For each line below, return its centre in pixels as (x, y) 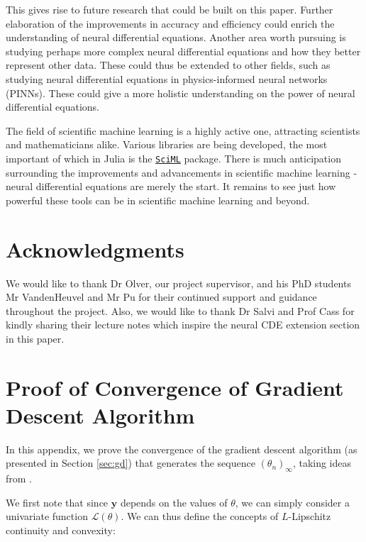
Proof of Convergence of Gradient (175, 387)
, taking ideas (322, 463)
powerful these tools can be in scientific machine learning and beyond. (158, 200)
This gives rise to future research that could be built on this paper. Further (170, 9)
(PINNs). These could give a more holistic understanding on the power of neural (181, 93)
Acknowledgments (95, 249)
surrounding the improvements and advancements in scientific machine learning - (182, 172)
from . (19, 479)
